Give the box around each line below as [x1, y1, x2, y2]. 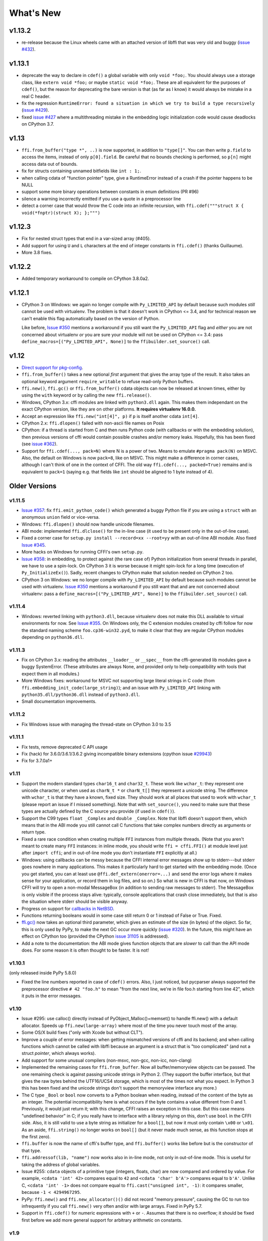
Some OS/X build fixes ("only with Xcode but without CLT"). [21, 1030, 144, 1035]
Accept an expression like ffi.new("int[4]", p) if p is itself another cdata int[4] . [21, 413, 200, 419]
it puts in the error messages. [21, 993, 82, 999]
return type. [21, 829, 46, 835]
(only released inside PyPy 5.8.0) [9, 970, 77, 976]
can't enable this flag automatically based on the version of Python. [21, 315, 160, 321]
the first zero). [21, 1134, 51, 1140]
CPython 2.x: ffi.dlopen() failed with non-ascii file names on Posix [21, 420, 165, 426]
